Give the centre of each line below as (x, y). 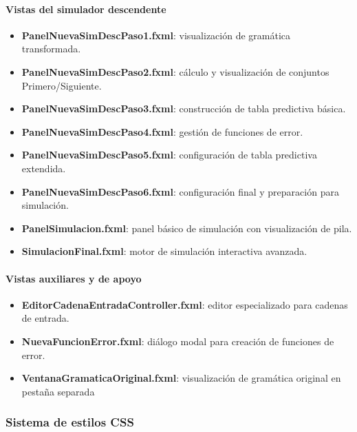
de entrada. (45, 318)
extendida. (44, 168)
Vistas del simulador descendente (86, 9)
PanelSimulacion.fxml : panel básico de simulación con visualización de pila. (187, 228)
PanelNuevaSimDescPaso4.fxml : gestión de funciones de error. (162, 131)
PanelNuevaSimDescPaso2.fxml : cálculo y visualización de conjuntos (175, 71)
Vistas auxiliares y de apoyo (74, 278)
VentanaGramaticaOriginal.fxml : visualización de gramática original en (181, 378)
